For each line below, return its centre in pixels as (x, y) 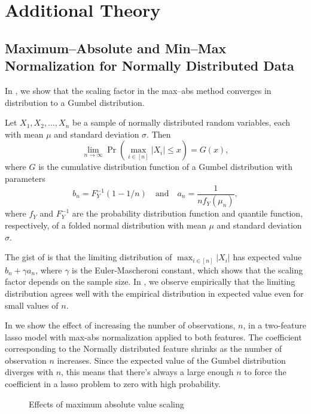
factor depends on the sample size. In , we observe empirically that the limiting (150, 281)
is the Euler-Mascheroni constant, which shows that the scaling (187, 270)
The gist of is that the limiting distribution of (89, 257)
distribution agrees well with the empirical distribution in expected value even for (154, 293)
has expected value (267, 257)
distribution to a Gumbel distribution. (75, 102)
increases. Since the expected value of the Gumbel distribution (171, 360)
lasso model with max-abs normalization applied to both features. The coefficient (153, 337)
